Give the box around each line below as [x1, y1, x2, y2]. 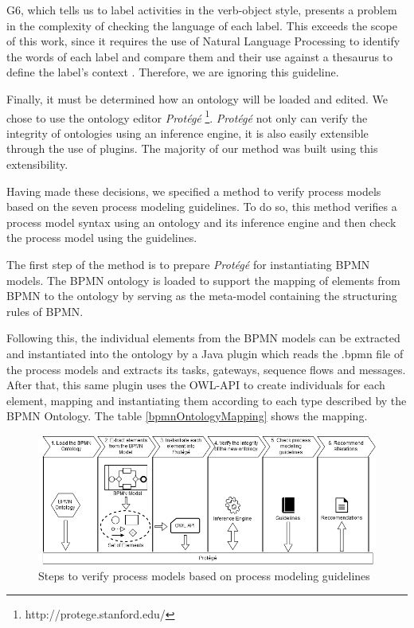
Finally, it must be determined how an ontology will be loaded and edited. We [6, 90, 389, 107]
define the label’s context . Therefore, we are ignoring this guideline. [6, 64, 339, 80]
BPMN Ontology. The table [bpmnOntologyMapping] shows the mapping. [6, 408, 368, 424]
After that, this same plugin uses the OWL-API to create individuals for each [6, 376, 385, 393]
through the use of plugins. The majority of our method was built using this [6, 140, 378, 157]
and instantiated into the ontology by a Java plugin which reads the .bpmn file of [6, 345, 404, 361]
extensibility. [6, 156, 68, 172]
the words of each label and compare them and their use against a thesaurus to [6, 48, 393, 64]
